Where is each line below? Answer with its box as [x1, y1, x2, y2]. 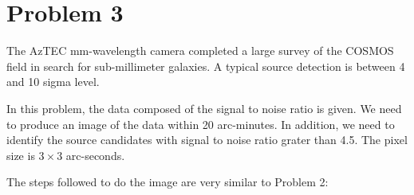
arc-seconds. [65, 146, 125, 163]
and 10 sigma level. [6, 73, 100, 90]
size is [6, 146, 35, 163]
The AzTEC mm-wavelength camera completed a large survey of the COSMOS [6, 42, 394, 59]
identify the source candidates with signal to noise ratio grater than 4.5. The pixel [6, 131, 408, 148]
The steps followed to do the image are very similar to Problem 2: [6, 174, 329, 190]
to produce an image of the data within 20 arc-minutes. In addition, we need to [6, 115, 395, 132]
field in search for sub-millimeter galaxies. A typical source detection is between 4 [6, 57, 405, 74]
